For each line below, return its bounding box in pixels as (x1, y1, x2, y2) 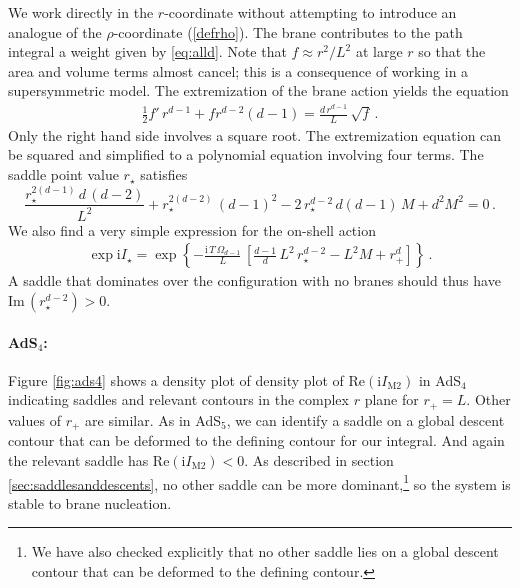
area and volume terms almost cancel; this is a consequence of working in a (8, 60, 469, 81)
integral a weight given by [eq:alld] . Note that (8, 41, 287, 62)
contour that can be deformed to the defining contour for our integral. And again (8, 430, 505, 451)
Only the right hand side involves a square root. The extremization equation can (8, 124, 502, 145)
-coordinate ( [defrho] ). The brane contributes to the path (113, 21, 463, 42)
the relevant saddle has (8, 449, 149, 470)
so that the (418, 41, 486, 62)
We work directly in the (8, 2, 154, 22)
